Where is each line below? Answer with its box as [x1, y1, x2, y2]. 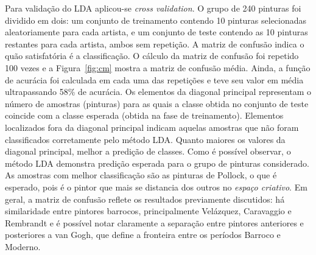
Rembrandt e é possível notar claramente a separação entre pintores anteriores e [5, 216, 304, 229]
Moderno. [5, 240, 41, 253]
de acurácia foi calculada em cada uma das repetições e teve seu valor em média [5, 73, 304, 86]
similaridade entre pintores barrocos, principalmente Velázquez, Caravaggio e [5, 204, 292, 217]
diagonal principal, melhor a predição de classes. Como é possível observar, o [5, 145, 291, 158]
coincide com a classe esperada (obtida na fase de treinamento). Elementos [5, 109, 284, 122]
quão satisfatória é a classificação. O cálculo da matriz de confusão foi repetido [5, 49, 299, 62]
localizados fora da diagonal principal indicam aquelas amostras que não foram [5, 121, 299, 133]
